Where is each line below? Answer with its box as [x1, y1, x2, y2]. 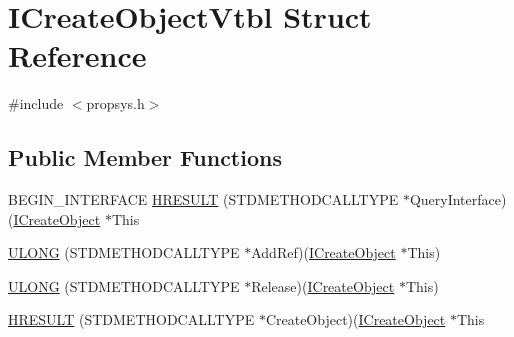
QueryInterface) [409, 189, 507, 210]
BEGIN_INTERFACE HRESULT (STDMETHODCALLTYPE [8, 189, 399, 210]
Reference [8, 35, 147, 76]
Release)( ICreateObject [251, 275, 395, 296]
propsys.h [86, 93, 145, 114]
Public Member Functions [8, 142, 282, 173]
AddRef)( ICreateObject [251, 242, 396, 263]
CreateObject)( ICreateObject [265, 309, 446, 330]
